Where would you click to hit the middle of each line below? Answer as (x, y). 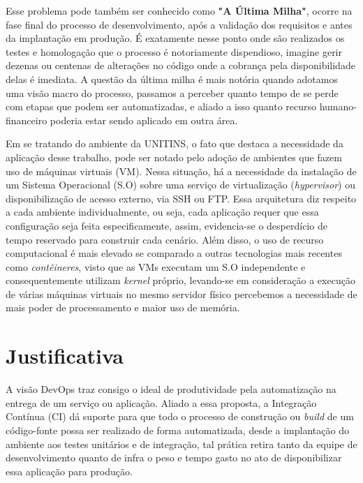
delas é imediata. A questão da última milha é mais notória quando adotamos (172, 79)
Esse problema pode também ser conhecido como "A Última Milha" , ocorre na (179, 10)
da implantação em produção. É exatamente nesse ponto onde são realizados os (175, 38)
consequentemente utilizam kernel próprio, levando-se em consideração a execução (180, 280)
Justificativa (65, 356)
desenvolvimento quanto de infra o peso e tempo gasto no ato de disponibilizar (174, 458)
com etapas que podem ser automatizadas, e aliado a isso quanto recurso (161, 106)
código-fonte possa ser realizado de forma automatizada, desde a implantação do (177, 430)
